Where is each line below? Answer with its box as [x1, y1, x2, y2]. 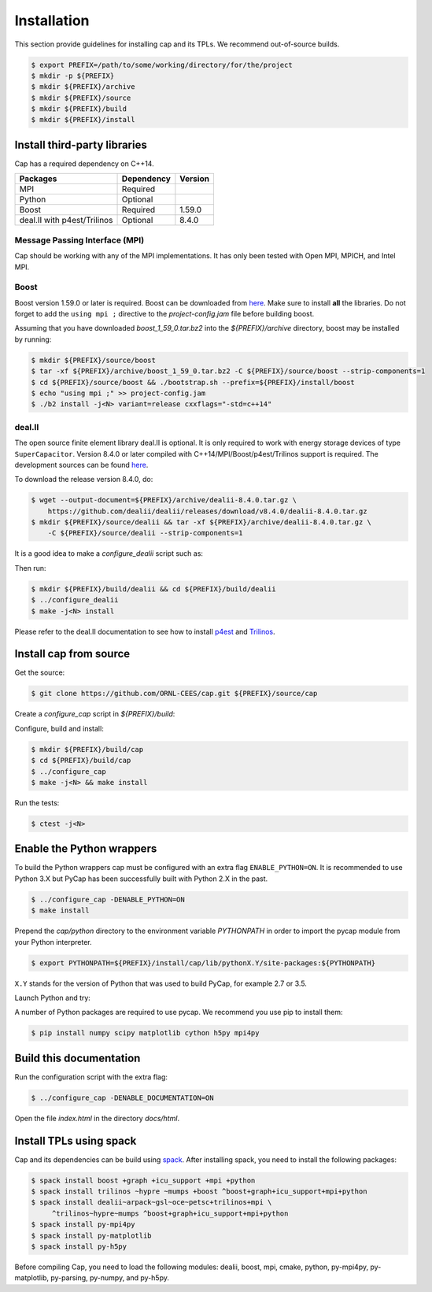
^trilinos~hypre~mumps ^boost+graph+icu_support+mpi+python [51, 1209, 289, 1218]
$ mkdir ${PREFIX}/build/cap [31, 745, 144, 753]
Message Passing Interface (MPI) [14, 235, 145, 246]
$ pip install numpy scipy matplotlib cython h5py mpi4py [31, 1028, 260, 1038]
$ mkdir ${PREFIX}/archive [31, 83, 135, 91]
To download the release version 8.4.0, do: [14, 475, 153, 484]
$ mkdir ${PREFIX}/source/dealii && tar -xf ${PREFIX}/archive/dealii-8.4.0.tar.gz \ [31, 518, 371, 527]
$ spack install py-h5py [31, 1242, 127, 1251]
